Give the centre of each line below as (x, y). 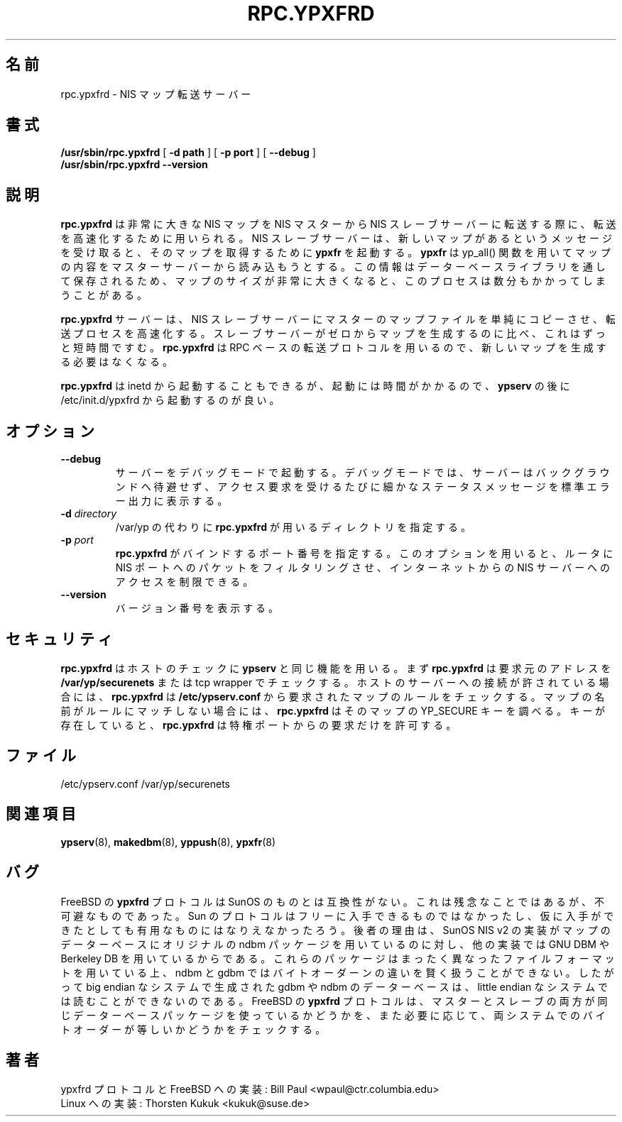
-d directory (89, 514)
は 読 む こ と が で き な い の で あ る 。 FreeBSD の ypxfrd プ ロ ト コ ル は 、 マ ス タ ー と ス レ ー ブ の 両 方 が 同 (334, 1001)
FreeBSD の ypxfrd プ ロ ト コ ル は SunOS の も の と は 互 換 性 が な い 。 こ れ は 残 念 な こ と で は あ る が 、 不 (332, 901)
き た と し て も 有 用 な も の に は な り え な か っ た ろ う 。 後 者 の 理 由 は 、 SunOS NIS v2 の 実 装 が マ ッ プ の (335, 930)
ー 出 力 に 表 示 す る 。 (171, 501)
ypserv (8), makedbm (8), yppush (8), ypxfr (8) (168, 842)
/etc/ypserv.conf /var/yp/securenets (145, 783)
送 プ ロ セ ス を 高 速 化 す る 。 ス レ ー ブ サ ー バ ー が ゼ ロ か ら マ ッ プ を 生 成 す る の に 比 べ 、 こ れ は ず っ (333, 334)
